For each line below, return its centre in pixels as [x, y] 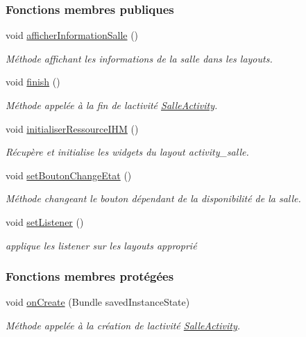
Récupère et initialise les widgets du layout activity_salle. [127, 152]
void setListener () [45, 221]
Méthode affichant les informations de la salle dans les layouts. [139, 58]
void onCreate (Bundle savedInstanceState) [98, 302]
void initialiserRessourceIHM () [72, 128]
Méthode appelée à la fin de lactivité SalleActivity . [112, 105]
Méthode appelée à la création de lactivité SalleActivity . [123, 325]
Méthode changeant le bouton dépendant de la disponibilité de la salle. [153, 198]
